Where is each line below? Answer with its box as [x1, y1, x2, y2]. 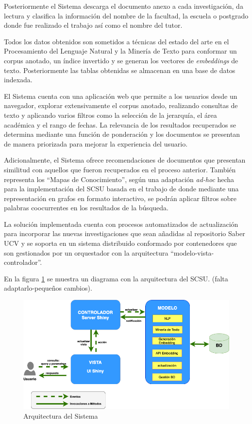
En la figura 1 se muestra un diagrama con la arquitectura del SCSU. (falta [4, 273, 228, 283]
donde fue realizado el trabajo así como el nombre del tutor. [4, 20, 183, 30]
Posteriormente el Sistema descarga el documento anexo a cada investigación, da [4, 1, 243, 11]
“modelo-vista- [170, 247, 214, 258]
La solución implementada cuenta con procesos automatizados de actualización [4, 219, 238, 229]
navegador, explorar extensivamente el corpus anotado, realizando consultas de [4, 100, 238, 111]
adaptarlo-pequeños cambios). [4, 283, 92, 293]
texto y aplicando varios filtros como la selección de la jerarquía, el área [4, 110, 217, 120]
